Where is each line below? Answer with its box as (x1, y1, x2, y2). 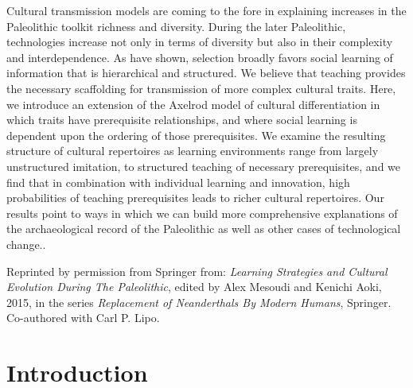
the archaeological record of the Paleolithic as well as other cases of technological (6, 220, 401, 237)
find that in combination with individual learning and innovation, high (6, 173, 350, 190)
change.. (6, 235, 46, 252)
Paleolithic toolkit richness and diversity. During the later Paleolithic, (6, 17, 346, 34)
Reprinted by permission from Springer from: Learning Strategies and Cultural (6, 262, 388, 279)
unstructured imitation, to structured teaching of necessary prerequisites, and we (6, 157, 401, 174)
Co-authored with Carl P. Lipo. (6, 309, 160, 326)
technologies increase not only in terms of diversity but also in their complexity (6, 33, 393, 50)
